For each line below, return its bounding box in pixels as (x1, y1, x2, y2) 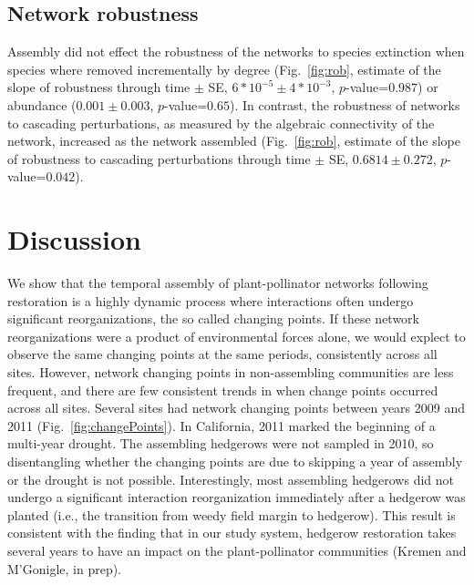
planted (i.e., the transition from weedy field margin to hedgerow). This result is (7, 505, 456, 524)
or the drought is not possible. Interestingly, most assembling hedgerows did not (7, 469, 454, 488)
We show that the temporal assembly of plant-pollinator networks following (7, 273, 428, 292)
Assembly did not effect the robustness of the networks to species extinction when (7, 42, 465, 61)
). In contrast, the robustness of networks (229, 95, 460, 114)
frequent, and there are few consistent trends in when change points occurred (7, 380, 438, 399)
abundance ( (7, 95, 77, 114)
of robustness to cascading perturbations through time (7, 149, 311, 168)
